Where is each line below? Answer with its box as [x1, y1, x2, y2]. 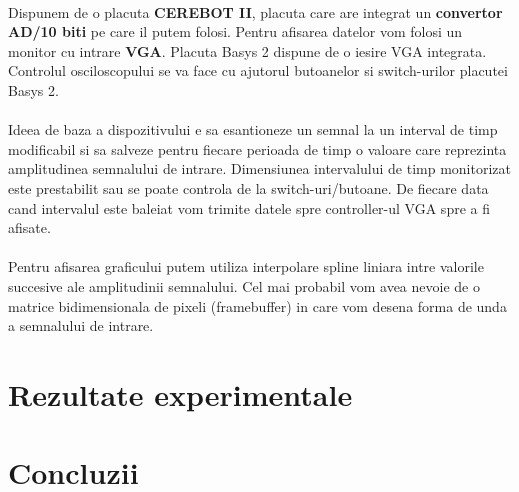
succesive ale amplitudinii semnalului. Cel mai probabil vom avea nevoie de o [8, 275, 480, 296]
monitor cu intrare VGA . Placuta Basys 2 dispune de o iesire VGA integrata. [8, 40, 487, 61]
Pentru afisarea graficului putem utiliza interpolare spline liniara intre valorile [8, 256, 484, 277]
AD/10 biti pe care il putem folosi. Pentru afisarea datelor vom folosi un [8, 21, 463, 42]
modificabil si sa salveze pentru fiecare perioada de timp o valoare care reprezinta [8, 138, 507, 159]
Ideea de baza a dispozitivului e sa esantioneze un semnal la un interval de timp [8, 119, 498, 140]
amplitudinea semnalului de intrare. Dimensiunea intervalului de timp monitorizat [8, 158, 512, 179]
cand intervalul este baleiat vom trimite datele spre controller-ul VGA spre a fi [8, 197, 490, 218]
